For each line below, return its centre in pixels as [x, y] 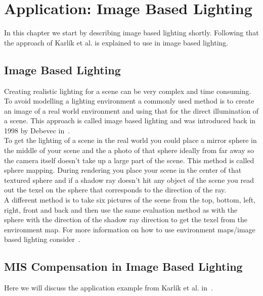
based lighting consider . [42, 239]
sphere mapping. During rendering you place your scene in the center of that [123, 170]
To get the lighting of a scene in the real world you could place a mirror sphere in [130, 140]
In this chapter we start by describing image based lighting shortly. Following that [131, 33]
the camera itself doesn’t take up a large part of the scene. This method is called [129, 160]
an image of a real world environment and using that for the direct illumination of [131, 110]
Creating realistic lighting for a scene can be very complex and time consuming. [128, 91]
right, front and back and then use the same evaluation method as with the [121, 209]
